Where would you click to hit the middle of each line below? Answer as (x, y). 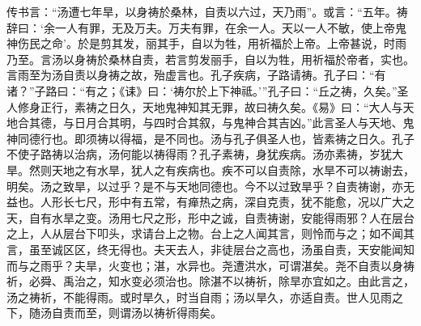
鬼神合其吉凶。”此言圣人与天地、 (318, 123)
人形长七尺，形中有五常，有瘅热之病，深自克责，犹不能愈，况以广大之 (227, 202)
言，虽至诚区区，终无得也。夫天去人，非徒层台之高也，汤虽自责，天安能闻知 (210, 249)
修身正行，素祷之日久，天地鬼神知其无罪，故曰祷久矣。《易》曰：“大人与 (210, 106)
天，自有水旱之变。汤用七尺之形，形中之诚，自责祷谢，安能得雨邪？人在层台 (210, 217)
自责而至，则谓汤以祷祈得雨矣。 (136, 313)
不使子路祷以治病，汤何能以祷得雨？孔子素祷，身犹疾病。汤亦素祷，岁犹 (199, 154)
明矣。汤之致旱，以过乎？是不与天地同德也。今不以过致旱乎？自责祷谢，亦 (205, 186)
